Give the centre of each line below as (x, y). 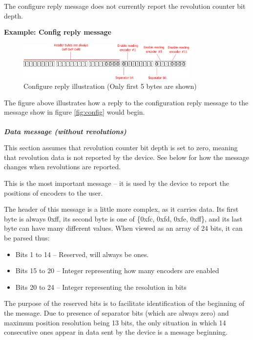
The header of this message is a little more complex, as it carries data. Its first (121, 209)
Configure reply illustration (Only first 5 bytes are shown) (110, 86)
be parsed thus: (27, 237)
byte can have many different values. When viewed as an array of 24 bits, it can (123, 228)
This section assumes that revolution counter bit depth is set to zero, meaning (121, 148)
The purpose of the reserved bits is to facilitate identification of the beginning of (124, 303)
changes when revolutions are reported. (63, 167)
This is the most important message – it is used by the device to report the (117, 183)
